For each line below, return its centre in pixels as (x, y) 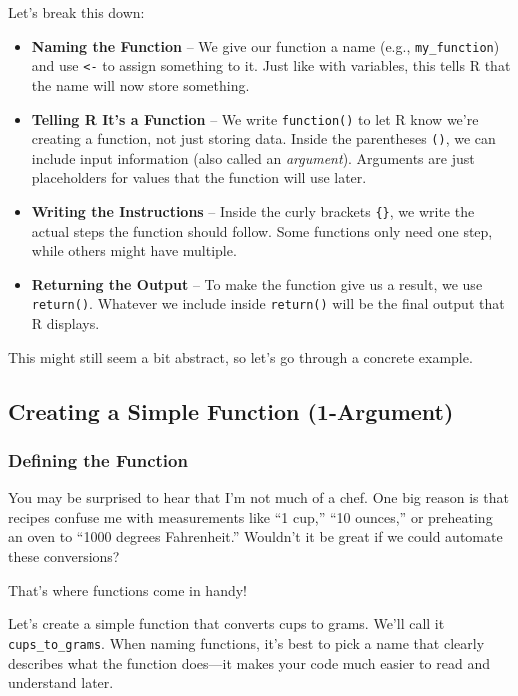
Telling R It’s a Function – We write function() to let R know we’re (255, 118)
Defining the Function (98, 459)
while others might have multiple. (134, 250)
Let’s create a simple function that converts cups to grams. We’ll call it (226, 623)
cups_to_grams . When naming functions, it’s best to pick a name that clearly (246, 642)
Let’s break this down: (76, 12)
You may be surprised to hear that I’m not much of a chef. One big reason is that (258, 497)
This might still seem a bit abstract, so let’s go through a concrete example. (240, 356)
